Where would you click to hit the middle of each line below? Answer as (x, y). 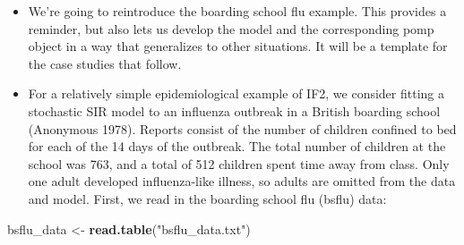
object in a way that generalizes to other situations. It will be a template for (238, 46)
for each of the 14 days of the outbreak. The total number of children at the (237, 146)
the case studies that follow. (105, 63)
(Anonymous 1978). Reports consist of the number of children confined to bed (242, 128)
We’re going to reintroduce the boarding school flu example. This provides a (237, 11)
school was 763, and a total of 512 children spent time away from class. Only (239, 163)
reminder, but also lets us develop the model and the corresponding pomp (231, 28)
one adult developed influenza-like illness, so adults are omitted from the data (242, 181)
